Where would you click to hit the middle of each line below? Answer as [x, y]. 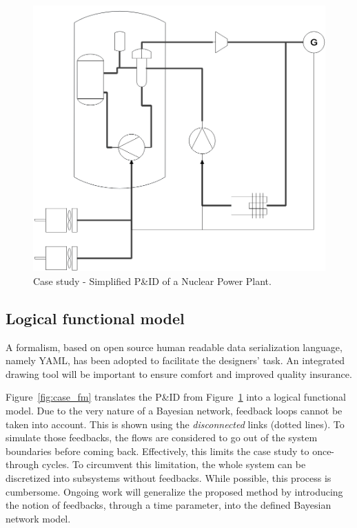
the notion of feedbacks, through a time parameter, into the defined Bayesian [169, 505]
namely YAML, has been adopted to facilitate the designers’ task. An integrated [175, 360]
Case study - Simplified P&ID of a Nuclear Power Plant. [152, 281]
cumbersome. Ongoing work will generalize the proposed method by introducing [174, 491]
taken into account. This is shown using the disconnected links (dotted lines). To [175, 424]
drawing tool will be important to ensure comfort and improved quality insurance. [179, 373]
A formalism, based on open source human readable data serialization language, [174, 347]
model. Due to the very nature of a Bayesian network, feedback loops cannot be [174, 411]
